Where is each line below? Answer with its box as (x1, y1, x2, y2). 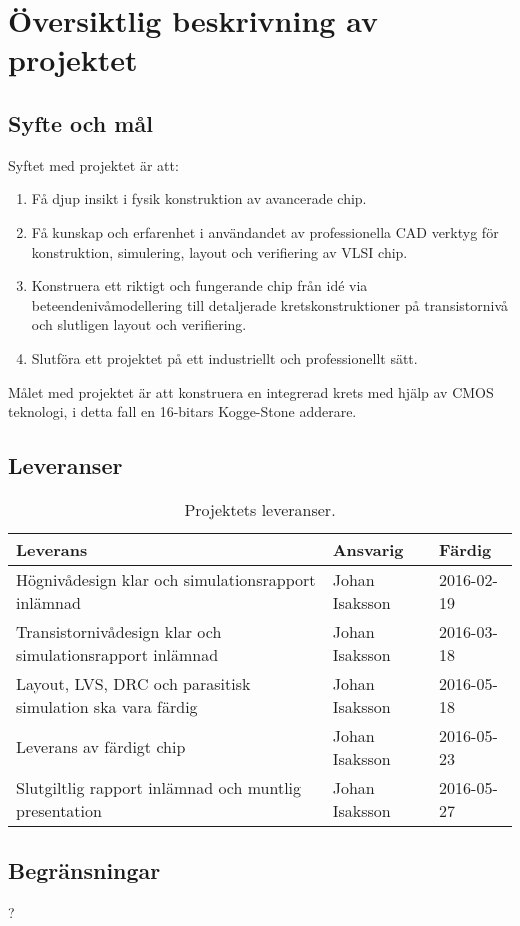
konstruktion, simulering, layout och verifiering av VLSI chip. (31, 241, 408, 262)
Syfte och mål (8, 107, 153, 138)
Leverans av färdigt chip (16, 735, 186, 759)
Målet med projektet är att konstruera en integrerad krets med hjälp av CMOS (8, 381, 494, 402)
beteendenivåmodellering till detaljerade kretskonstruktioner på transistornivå (31, 294, 509, 315)
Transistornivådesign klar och (16, 619, 222, 643)
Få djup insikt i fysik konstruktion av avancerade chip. (31, 188, 367, 209)
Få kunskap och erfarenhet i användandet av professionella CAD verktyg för (31, 221, 499, 242)
